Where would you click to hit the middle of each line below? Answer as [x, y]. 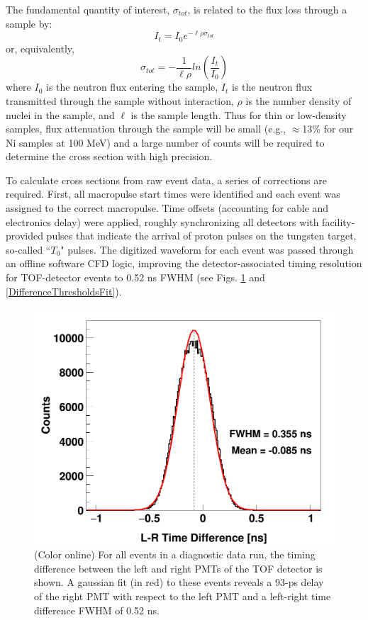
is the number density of [299, 100]
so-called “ [28, 249]
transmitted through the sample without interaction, [120, 100]
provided [24, 236]
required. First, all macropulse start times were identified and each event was [173, 194]
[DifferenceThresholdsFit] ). [64, 291]
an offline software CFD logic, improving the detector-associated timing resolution [184, 263]
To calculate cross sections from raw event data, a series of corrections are [166, 180]
